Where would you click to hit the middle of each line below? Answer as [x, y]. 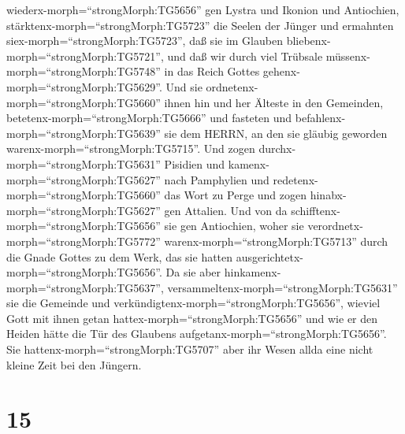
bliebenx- [308, 41]
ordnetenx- [232, 86]
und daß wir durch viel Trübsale [245, 56]
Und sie [184, 86]
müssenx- [348, 56]
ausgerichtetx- [269, 256]
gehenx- [281, 71]
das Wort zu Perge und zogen [236, 195]
